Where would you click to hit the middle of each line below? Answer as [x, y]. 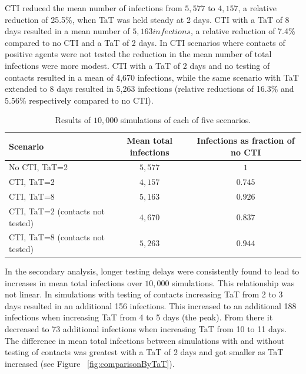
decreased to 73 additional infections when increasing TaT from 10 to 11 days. [146, 329]
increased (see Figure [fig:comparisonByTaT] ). [90, 363]
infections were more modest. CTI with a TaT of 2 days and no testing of [137, 65]
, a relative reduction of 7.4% [243, 31]
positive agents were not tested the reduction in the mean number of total [138, 54]
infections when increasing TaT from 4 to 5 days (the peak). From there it [139, 317]
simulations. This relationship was [233, 282]
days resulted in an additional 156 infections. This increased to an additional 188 [151, 305]
